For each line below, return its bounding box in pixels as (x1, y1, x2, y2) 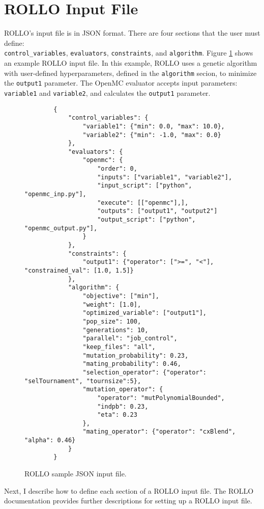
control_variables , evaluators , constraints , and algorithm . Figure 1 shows (4, 47, 253, 58)
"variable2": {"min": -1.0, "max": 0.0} (82, 131, 221, 139)
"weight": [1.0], (82, 301, 141, 308)
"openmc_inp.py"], (24, 191, 86, 198)
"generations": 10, (82, 326, 149, 334)
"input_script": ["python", (97, 182, 192, 190)
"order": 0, (97, 165, 137, 173)
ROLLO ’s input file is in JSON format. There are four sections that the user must (4, 28, 260, 38)
